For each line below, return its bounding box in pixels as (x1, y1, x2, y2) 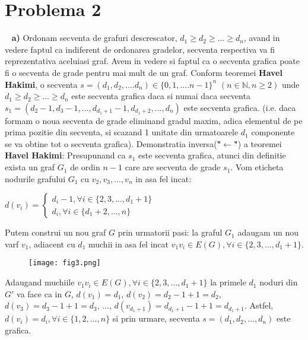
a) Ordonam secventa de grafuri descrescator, (11, 31, 177, 44)
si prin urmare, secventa (112, 312, 200, 325)
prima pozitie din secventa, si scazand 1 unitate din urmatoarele (5, 126, 239, 138)
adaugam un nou (237, 226, 299, 239)
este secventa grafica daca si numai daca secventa (71, 90, 250, 102)
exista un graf (5, 161, 55, 173)
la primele (210, 276, 246, 288)
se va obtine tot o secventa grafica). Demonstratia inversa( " (5, 137, 221, 150)
